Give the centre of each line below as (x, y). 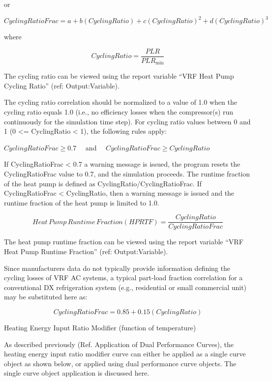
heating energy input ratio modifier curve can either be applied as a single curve (125, 354)
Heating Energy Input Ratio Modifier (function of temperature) (100, 327)
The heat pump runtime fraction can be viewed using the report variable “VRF (124, 242)
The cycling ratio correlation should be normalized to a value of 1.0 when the (121, 102)
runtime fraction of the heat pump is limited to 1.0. (82, 202)
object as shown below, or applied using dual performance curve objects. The (120, 363)
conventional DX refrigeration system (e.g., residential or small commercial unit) (125, 287)
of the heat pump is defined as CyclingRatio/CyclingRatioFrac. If (103, 183)
